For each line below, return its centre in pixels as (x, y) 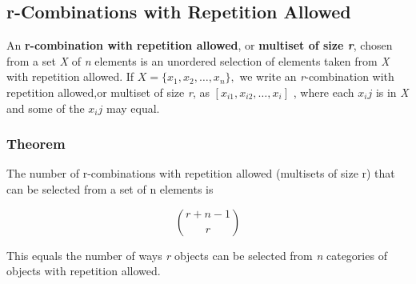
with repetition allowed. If (70, 76)
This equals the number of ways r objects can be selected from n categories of (197, 255)
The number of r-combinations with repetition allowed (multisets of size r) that (201, 173)
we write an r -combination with (317, 76)
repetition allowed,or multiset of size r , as (108, 92)
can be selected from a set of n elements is (110, 188)
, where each (324, 92)
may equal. (133, 108)
